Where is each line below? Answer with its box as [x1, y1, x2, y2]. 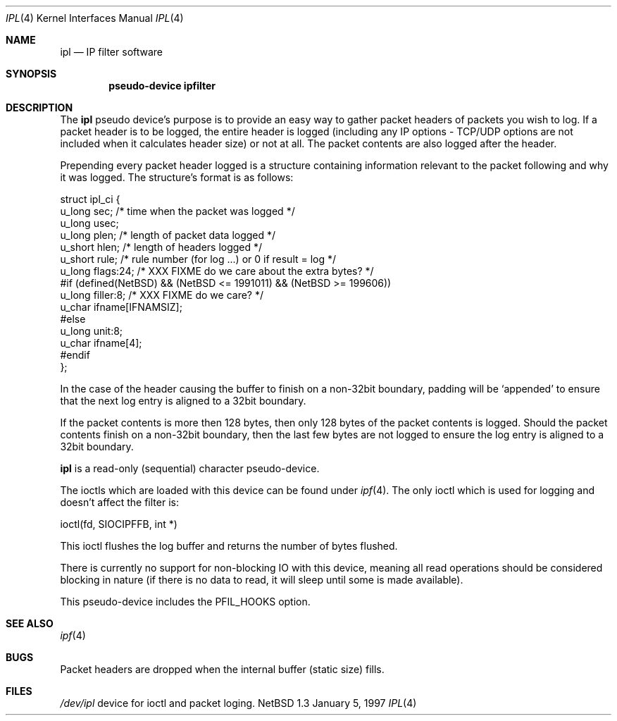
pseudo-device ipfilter [108, 80, 216, 92]
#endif [60, 349, 90, 361]
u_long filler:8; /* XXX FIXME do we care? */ [60, 289, 263, 301]
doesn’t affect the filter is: [60, 496, 179, 508]
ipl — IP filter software [60, 46, 163, 58]
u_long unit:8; [60, 325, 123, 337]
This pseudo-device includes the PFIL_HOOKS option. [60, 596, 311, 608]
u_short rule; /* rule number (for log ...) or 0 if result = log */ [60, 253, 337, 265]
